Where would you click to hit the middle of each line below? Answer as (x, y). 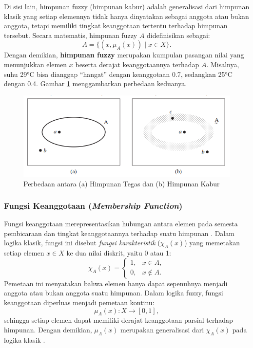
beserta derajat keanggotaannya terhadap (137, 64)
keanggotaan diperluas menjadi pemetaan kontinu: (79, 302)
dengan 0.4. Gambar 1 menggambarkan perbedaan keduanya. (96, 83)
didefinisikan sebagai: (178, 35)
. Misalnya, (223, 64)
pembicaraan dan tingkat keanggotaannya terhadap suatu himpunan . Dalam (119, 233)
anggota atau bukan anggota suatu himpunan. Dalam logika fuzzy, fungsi (114, 293)
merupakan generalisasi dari (162, 329)
